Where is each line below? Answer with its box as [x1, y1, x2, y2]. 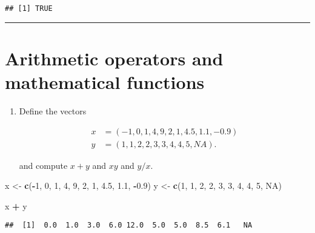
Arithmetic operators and [5, 45, 224, 70]
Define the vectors [19, 104, 87, 117]
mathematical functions [5, 70, 205, 94]
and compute [19, 159, 68, 171]
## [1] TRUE [5, 4, 53, 13]
